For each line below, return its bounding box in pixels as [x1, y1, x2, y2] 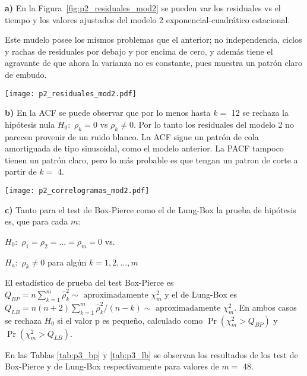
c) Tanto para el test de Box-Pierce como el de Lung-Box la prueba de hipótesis [5, 203, 296, 216]
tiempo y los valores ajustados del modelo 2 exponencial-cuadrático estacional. [5, 13, 290, 26]
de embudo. [5, 68, 47, 80]
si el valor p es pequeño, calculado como [57, 314, 203, 326]
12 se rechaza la [231, 106, 289, 119]
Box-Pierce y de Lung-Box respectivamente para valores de [5, 360, 219, 372]
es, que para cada [5, 215, 68, 228]
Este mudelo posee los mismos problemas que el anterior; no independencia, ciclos [5, 33, 302, 46]
